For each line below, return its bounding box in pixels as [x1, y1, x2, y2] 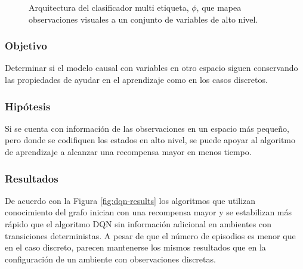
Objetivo [5, 38, 47, 53]
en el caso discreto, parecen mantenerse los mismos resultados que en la [5, 241, 266, 253]
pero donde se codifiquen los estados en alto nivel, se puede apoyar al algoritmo [5, 134, 295, 146]
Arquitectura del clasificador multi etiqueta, [29, 1, 189, 13]
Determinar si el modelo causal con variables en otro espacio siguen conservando [5, 61, 298, 74]
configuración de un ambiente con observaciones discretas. [5, 252, 216, 265]
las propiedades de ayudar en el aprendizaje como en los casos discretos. [5, 73, 268, 85]
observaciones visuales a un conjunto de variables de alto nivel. [29, 13, 258, 25]
